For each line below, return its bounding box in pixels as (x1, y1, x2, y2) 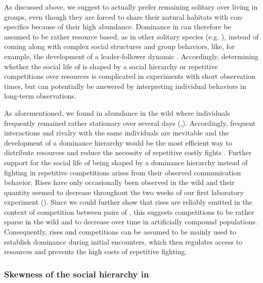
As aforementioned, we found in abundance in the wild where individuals (4, 107, 230, 118)
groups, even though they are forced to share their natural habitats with (4, 11, 229, 22)
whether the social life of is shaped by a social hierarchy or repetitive (4, 61, 218, 71)
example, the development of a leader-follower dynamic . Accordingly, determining (4, 51, 258, 61)
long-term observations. (4, 90, 76, 101)
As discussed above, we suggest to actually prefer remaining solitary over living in (4, 2, 258, 12)
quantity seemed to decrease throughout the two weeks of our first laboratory (4, 186, 244, 197)
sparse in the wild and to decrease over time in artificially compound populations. (4, 216, 257, 227)
